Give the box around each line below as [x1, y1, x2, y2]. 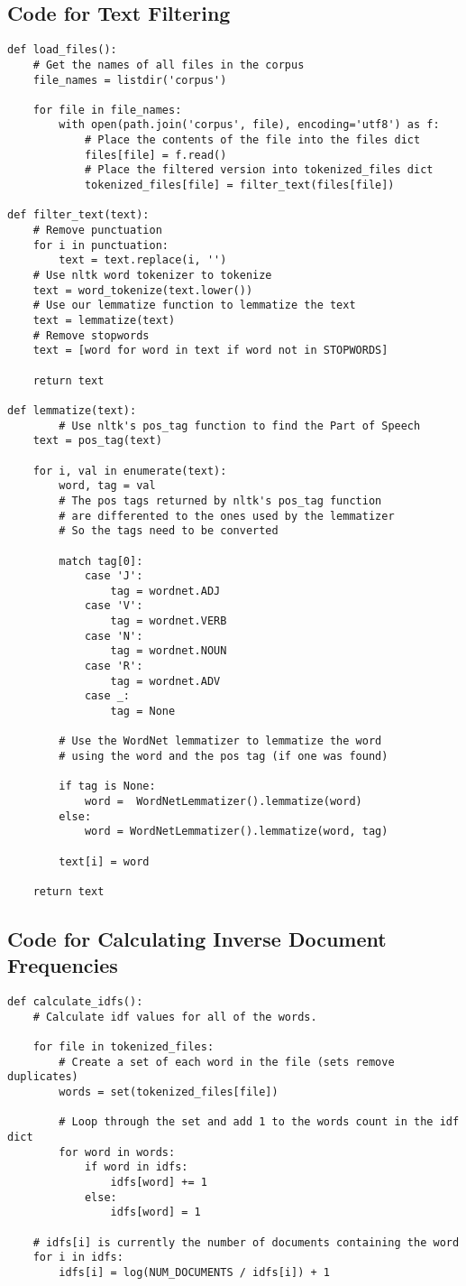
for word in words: [59, 1145, 176, 1159]
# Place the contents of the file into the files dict [84, 134, 421, 147]
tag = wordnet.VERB [110, 615, 227, 628]
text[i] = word [59, 855, 150, 868]
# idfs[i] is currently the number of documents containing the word [32, 1235, 460, 1249]
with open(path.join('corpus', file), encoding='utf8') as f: [59, 118, 440, 132]
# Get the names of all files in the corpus [32, 58, 305, 71]
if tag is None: [59, 780, 156, 793]
